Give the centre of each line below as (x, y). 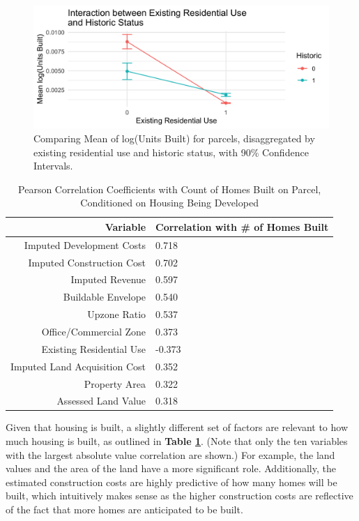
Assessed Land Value (101, 401)
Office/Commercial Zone (94, 332)
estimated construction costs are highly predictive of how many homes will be (171, 482)
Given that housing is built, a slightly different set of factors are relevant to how (177, 427)
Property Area (115, 383)
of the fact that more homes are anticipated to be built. (124, 509)
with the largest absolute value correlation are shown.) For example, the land (170, 454)
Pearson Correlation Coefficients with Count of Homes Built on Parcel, (170, 189)
